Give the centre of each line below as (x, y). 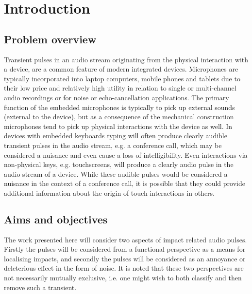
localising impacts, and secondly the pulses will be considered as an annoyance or (125, 258)
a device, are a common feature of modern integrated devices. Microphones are (121, 69)
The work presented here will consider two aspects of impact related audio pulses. (126, 239)
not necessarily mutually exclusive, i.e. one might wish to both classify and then (123, 278)
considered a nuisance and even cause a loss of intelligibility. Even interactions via (126, 155)
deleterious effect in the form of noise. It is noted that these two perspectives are (124, 268)
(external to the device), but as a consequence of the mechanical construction (119, 117)
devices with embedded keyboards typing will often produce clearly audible (116, 136)
